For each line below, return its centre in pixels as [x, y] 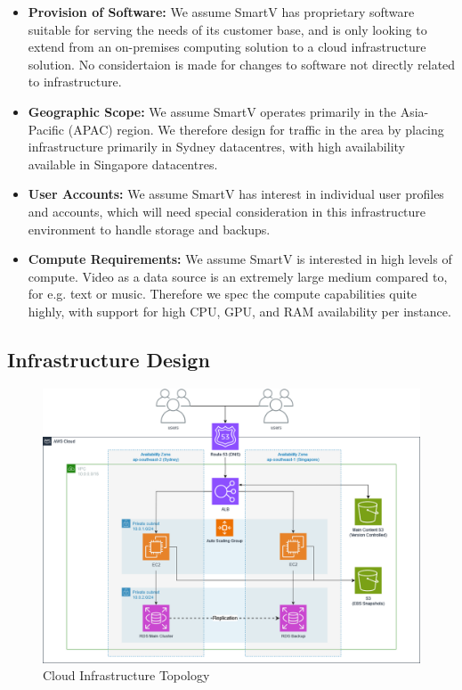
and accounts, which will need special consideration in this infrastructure [227, 211]
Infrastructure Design [109, 359]
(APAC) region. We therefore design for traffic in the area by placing [256, 129]
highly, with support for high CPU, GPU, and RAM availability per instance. [239, 311]
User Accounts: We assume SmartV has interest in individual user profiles [236, 194]
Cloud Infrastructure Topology [126, 675]
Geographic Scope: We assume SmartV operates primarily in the [212, 111]
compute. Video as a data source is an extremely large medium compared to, [238, 276]
